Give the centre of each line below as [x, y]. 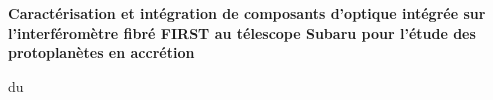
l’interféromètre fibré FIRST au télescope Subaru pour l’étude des [242, 32]
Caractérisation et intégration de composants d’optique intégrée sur [247, 13]
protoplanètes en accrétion [101, 52]
